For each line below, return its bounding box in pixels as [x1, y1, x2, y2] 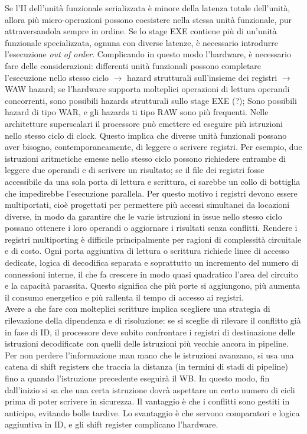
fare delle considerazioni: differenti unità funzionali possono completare [5, 59, 262, 71]
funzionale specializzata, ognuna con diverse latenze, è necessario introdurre [5, 36, 278, 48]
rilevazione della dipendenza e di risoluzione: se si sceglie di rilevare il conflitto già [5, 314, 301, 327]
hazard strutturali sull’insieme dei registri [127, 71, 277, 83]
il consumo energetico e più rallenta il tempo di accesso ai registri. [5, 291, 244, 303]
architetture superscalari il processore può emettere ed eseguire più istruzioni [5, 117, 283, 129]
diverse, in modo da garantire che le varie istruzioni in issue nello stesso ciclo [5, 210, 282, 222]
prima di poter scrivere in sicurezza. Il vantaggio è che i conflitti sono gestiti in [5, 395, 290, 407]
